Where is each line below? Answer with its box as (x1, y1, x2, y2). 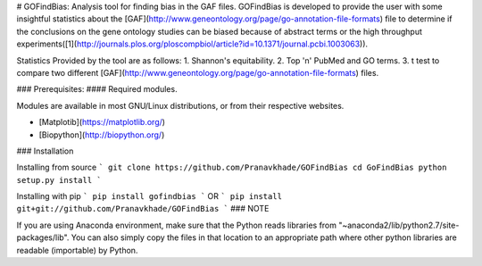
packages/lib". (16, 232, 70, 243)
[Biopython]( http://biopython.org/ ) (38, 129, 165, 140)
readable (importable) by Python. (16, 245, 138, 255)
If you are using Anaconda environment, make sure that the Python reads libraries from (16, 220, 337, 230)
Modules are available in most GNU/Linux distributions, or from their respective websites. (16, 100, 345, 111)
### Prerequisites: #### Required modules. (16, 84, 178, 95)
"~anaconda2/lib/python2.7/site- (337, 220, 460, 230)
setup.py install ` (16, 175, 102, 185)
